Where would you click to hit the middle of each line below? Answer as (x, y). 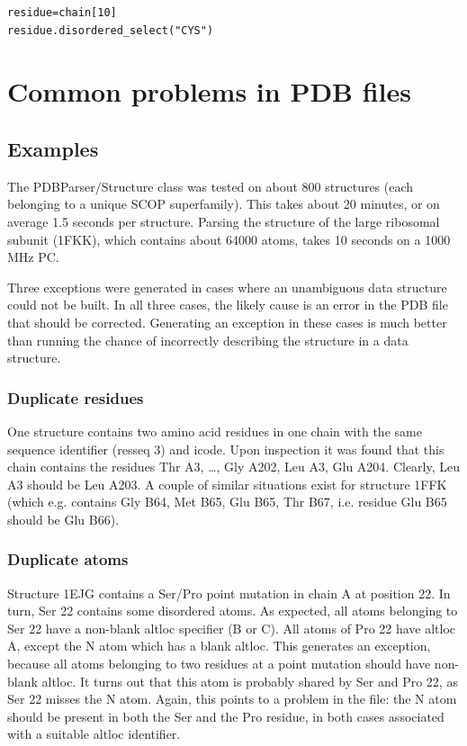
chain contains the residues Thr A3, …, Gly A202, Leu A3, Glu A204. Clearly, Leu (234, 467)
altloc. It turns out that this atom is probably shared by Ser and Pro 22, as (250, 681)
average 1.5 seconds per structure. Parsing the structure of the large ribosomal (224, 221)
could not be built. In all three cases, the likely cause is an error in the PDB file (228, 305)
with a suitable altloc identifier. (94, 734)
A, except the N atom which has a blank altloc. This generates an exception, (219, 646)
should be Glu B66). (63, 519)
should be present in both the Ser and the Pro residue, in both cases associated (226, 716)
